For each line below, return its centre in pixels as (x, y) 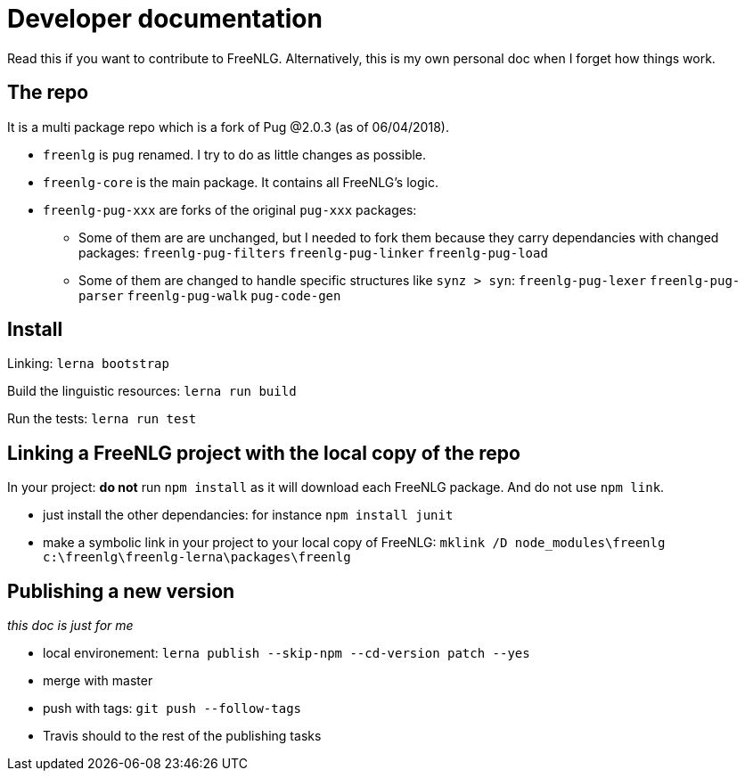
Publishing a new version (121, 591)
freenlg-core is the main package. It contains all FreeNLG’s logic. (241, 182)
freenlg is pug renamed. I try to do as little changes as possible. (235, 154)
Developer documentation (165, 19)
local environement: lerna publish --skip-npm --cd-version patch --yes (287, 653)
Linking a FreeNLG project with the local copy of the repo (264, 453)
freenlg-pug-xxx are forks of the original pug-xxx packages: (230, 209)
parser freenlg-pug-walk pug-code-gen (210, 295)
